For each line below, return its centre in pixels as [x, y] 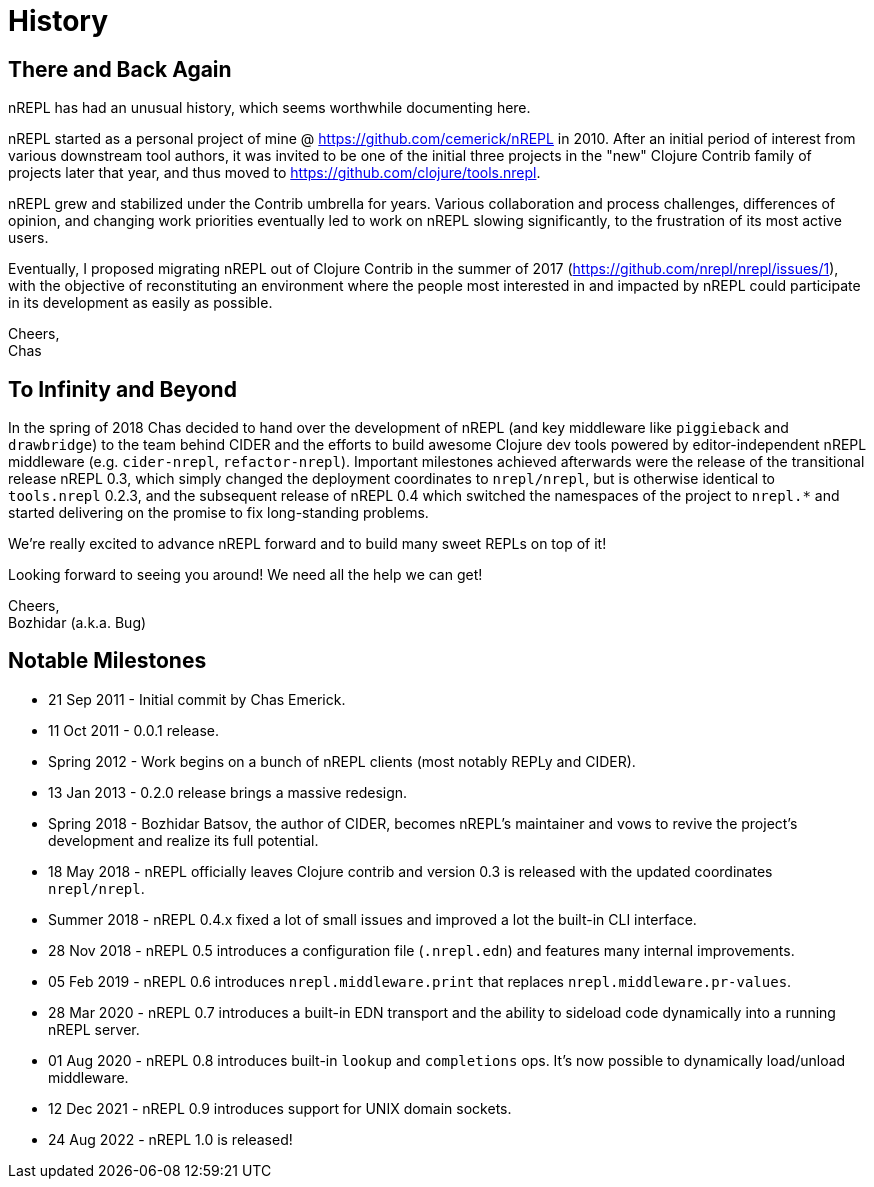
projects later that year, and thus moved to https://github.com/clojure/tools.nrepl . [274, 173]
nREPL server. [94, 1029]
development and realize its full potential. [183, 840]
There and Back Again [120, 69]
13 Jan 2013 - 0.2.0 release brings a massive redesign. [228, 792]
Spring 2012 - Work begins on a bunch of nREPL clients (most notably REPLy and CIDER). [342, 761]
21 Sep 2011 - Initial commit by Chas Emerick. [197, 699]
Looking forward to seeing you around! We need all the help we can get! [245, 575]
